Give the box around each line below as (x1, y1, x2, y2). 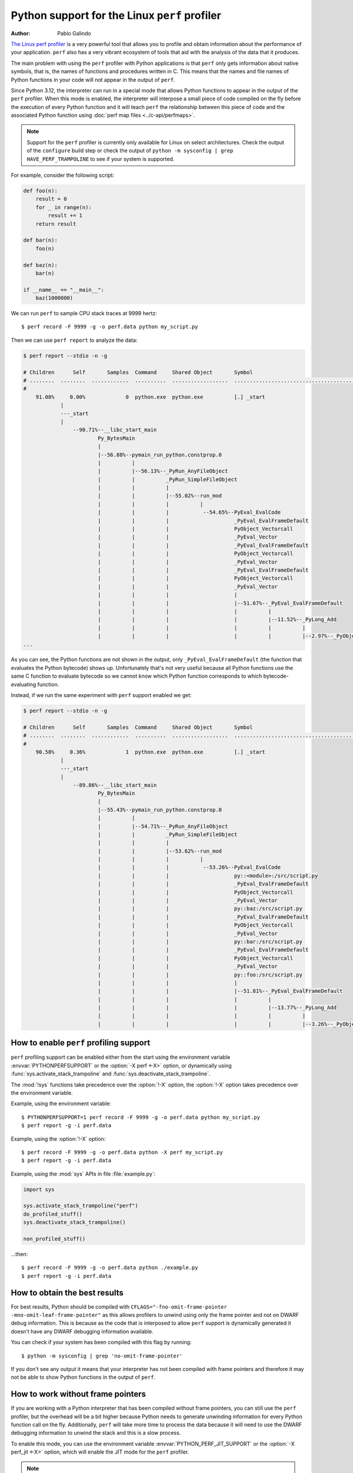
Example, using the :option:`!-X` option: (11, 1135, 106, 1142)
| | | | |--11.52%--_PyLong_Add (97, 616, 337, 623)
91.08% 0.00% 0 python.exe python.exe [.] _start (35, 394, 266, 400)
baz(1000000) (35, 295, 74, 302)
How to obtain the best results (11, 1287, 124, 1297)
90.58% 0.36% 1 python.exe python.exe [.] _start (35, 748, 266, 755)
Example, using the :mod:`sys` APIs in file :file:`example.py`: (11, 1170, 156, 1177)
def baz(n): (23, 262, 58, 268)
